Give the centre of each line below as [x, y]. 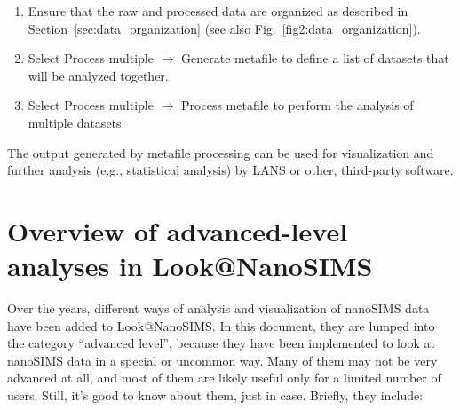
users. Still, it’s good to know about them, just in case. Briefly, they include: [215, 395]
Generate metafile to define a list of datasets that [315, 58]
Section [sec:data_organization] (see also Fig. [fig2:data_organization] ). [224, 28]
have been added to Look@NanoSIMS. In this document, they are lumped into [221, 325]
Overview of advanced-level [178, 230]
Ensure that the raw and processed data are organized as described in [218, 11]
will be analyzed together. [98, 75]
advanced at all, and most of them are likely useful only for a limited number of [224, 378]
